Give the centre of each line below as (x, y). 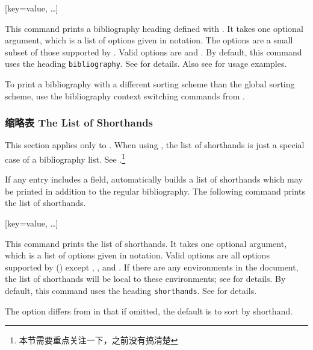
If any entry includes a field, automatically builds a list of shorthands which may (154, 179)
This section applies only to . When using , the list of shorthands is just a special (155, 145)
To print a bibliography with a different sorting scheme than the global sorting (150, 84)
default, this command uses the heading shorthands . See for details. (131, 291)
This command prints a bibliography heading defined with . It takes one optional (154, 28)
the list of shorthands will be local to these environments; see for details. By (145, 279)
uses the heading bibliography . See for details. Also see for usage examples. (146, 64)
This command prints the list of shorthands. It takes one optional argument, (146, 243)
